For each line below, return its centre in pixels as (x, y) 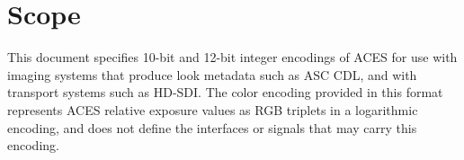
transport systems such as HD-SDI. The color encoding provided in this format (225, 92)
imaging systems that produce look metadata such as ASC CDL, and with (212, 74)
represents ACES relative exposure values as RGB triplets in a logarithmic (213, 109)
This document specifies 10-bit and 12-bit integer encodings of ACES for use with (232, 57)
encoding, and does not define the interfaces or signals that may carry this (212, 127)
